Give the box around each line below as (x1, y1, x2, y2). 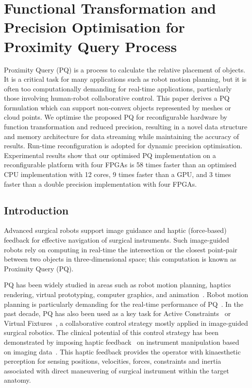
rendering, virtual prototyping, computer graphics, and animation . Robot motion (4, 289, 249, 299)
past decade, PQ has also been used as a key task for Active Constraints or (4, 308, 231, 318)
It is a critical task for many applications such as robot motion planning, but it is (4, 74, 247, 84)
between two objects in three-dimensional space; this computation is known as (4, 254, 236, 264)
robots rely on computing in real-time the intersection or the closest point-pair (4, 244, 237, 254)
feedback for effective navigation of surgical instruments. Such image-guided (4, 235, 229, 245)
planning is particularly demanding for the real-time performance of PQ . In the (4, 299, 243, 309)
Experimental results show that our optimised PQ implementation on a (4, 150, 216, 160)
